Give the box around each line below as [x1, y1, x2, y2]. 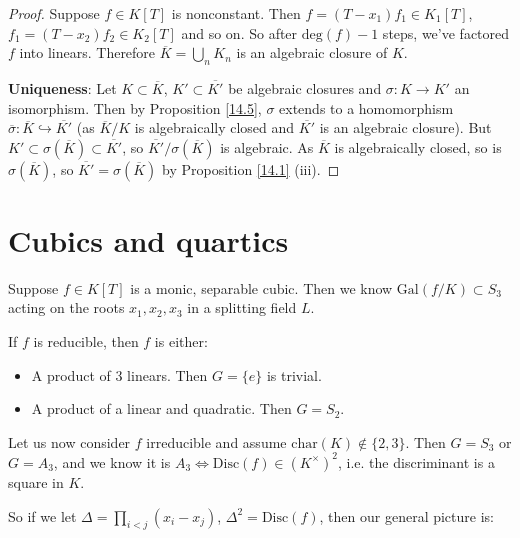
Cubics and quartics [8, 219, 289, 260]
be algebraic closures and [228, 77, 382, 98]
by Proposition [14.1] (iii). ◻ [162, 158, 340, 179]
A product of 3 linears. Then [31, 364, 208, 385]
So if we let [8, 505, 77, 526]
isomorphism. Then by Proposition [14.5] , [8, 97, 262, 118]
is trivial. [266, 364, 322, 385]
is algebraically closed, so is [334, 136, 502, 157]
